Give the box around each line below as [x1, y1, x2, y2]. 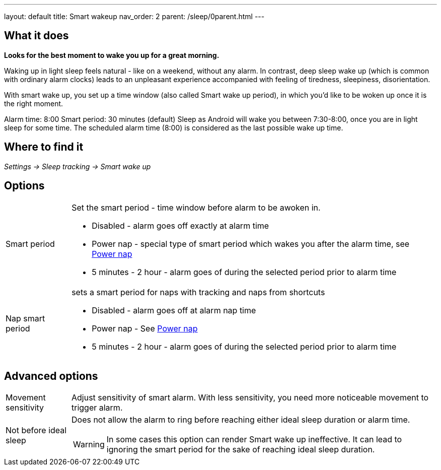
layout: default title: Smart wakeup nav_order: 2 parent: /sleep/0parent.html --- [4, 12, 265, 21]
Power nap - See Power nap [92, 323, 198, 333]
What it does [4, 29, 69, 42]
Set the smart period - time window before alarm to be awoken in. [71, 202, 321, 213]
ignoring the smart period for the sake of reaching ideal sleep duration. [106, 444, 375, 455]
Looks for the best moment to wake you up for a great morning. [4, 50, 219, 59]
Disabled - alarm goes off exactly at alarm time [92, 220, 269, 231]
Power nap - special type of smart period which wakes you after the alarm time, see [92, 238, 410, 249]
